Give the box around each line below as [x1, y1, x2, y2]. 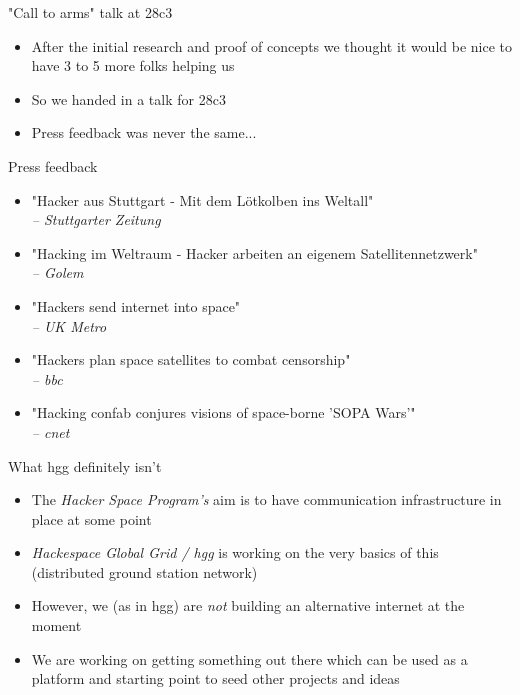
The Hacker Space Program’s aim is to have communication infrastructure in [31, 489, 502, 510]
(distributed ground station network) [31, 561, 258, 582]
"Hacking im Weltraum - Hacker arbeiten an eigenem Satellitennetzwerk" [31, 242, 478, 263]
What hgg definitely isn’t [8, 455, 162, 476]
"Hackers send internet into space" [31, 295, 241, 316]
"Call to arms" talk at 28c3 [8, 2, 173, 22]
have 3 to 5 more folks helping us [31, 55, 235, 76]
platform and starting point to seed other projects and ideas [31, 668, 400, 689]
